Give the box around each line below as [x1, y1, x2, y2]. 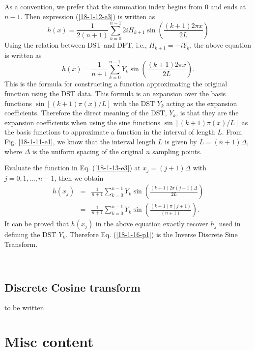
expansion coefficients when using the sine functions [4, 117, 160, 127]
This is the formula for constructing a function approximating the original [4, 79, 227, 89]
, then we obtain [54, 172, 104, 183]
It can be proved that [4, 218, 69, 229]
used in [219, 218, 241, 229]
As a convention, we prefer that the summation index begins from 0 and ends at [4, 1, 246, 11]
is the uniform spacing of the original [32, 146, 144, 156]
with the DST [113, 98, 155, 108]
